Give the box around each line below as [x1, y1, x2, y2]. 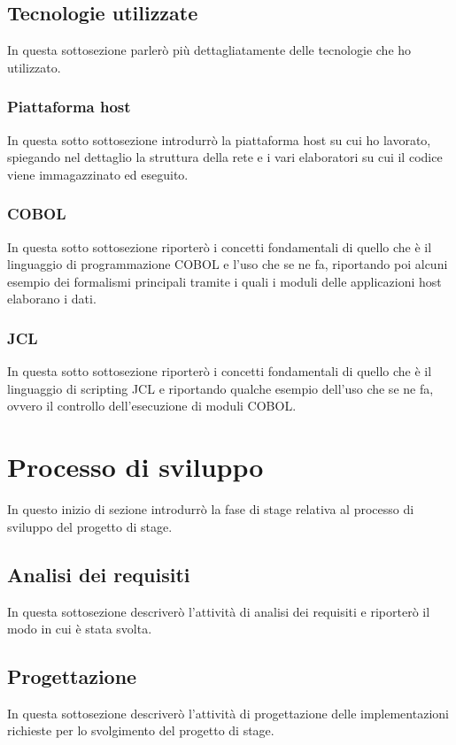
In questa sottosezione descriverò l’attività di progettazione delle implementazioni [7, 703, 449, 722]
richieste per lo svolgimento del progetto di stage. [7, 721, 274, 740]
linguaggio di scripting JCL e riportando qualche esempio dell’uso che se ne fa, [7, 379, 434, 397]
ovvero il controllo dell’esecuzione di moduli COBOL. [7, 396, 297, 415]
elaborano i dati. [7, 289, 97, 308]
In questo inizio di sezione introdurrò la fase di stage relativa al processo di [7, 500, 414, 518]
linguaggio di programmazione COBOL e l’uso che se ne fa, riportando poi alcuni [7, 255, 448, 273]
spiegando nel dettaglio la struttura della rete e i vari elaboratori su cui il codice [7, 148, 443, 166]
